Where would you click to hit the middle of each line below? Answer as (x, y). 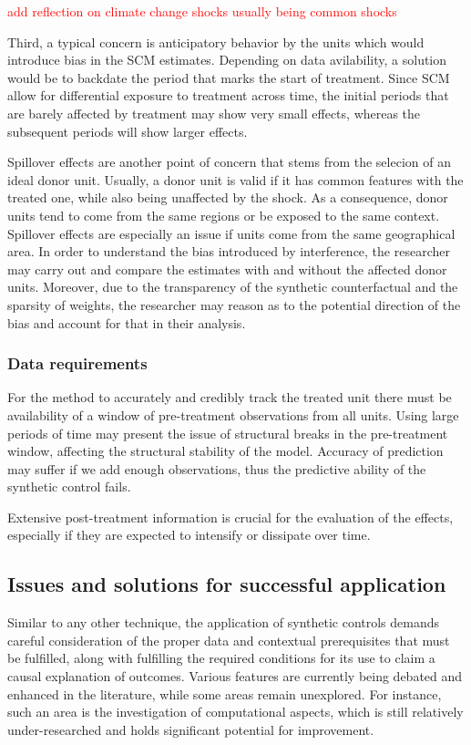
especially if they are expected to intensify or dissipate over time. (189, 535)
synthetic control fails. (69, 486)
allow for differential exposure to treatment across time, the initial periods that (228, 95)
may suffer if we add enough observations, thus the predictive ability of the (217, 468)
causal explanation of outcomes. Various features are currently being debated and (235, 676)
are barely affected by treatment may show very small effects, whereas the (214, 113)
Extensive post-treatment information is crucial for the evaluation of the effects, (230, 517)
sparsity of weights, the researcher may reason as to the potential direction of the (234, 304)
